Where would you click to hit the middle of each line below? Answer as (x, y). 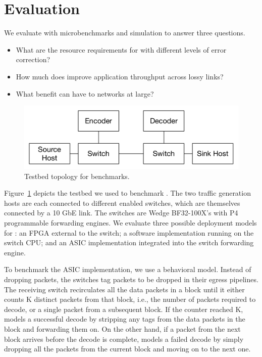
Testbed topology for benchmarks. (77, 176)
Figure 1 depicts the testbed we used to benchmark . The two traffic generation (127, 193)
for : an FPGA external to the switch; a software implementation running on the (129, 232)
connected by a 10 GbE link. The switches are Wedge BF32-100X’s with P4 (121, 213)
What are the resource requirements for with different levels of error (121, 49)
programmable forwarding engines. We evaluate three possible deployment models (130, 223)
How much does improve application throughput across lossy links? (120, 76)
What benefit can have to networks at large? (85, 93)
